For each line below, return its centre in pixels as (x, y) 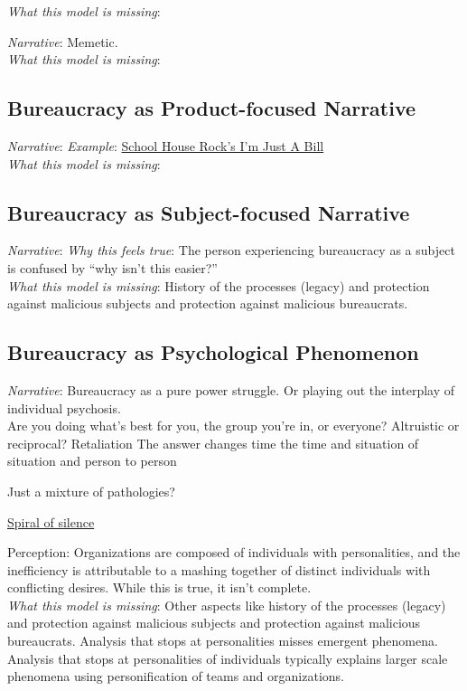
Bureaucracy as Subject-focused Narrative (209, 212)
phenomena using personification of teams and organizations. (176, 676)
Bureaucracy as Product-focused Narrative (212, 108)
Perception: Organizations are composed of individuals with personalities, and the (234, 552)
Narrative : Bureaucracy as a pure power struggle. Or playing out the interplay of (231, 389)
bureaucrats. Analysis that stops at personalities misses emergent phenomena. (223, 641)
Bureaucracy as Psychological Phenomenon (213, 352)
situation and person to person (92, 461)
